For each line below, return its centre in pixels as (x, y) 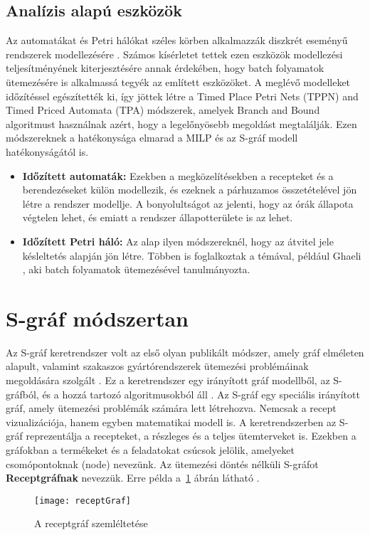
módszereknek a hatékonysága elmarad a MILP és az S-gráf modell (152, 138)
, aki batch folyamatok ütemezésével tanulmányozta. (136, 269)
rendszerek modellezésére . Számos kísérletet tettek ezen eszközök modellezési (174, 54)
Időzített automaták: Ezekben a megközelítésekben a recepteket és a (178, 175)
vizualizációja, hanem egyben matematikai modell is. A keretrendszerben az (171, 422)
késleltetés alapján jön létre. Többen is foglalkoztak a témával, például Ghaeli (192, 255)
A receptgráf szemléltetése (91, 523)
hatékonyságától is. (47, 151)
